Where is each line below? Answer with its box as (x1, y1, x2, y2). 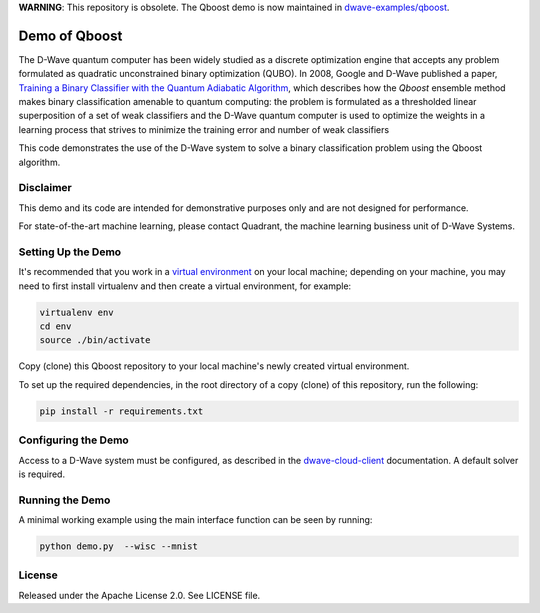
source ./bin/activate (39, 335, 151, 346)
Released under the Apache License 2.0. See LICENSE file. (18, 589, 261, 601)
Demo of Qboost (18, 27, 123, 44)
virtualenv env (39, 306, 114, 318)
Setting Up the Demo (18, 245, 122, 259)
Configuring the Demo (18, 433, 129, 447)
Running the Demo (18, 493, 111, 507)
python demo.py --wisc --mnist (39, 541, 199, 552)
